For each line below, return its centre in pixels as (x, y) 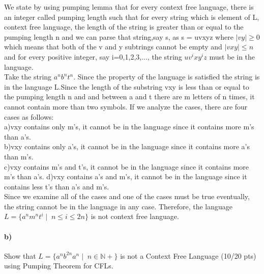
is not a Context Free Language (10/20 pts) (188, 255)
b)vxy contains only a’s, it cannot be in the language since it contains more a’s (127, 146)
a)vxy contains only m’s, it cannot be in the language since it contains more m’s (129, 127)
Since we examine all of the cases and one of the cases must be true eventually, (127, 196)
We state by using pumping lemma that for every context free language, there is (129, 7)
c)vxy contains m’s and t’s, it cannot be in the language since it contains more (127, 166)
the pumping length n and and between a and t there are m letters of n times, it (129, 97)
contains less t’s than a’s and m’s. (57, 186)
